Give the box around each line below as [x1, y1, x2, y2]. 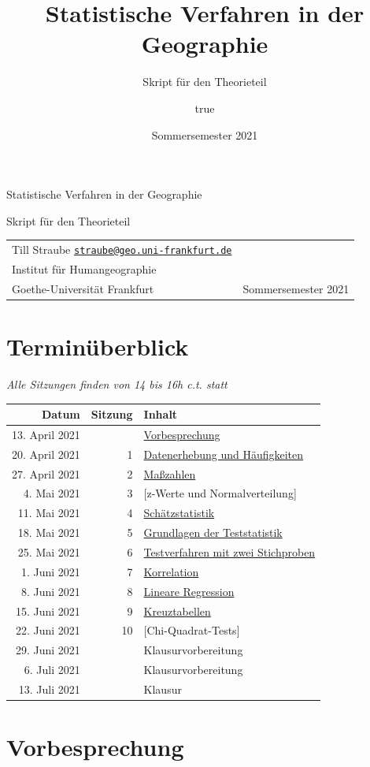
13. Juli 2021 [18, 680, 80, 697]
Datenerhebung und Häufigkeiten [143, 445, 304, 462]
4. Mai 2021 [23, 485, 80, 501]
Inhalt [143, 406, 178, 423]
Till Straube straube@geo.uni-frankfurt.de [12, 241, 232, 258]
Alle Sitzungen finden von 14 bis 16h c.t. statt [6, 376, 228, 392]
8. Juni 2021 [20, 583, 80, 599]
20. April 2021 [12, 445, 80, 462]
